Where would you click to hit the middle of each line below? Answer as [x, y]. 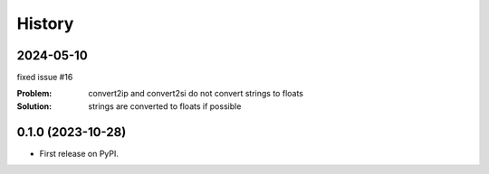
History [45, 23]
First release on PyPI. [79, 153]
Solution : [34, 106]
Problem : [34, 94]
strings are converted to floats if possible [165, 106]
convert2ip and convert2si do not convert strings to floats [196, 94]
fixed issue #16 [45, 78]
